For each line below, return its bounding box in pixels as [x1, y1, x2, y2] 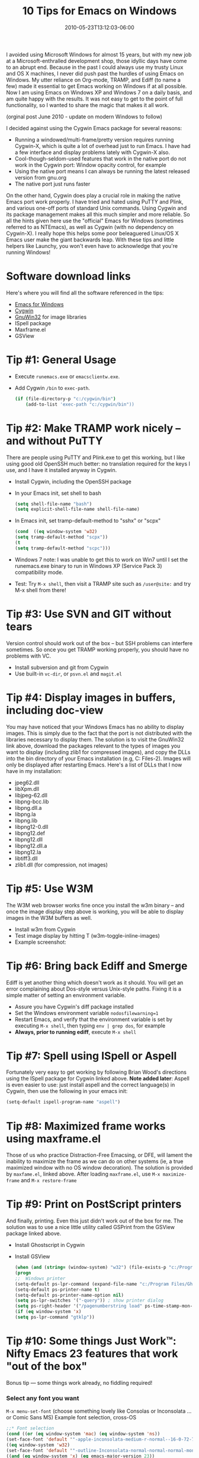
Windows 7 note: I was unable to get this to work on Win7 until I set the [14, 556, 188, 563]
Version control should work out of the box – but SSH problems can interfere [6, 639, 193, 646]
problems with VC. [6, 652, 52, 659]
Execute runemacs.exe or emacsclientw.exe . [14, 373, 120, 380]
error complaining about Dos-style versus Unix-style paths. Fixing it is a [6, 985, 182, 992]
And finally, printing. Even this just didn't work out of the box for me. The [6, 1217, 184, 1224]
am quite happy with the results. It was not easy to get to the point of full [6, 95, 183, 102]
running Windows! [6, 249, 51, 256]
